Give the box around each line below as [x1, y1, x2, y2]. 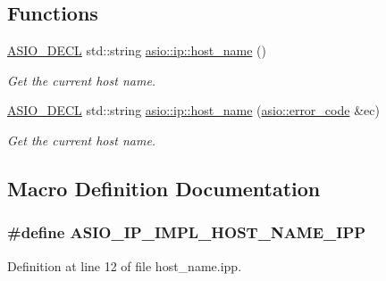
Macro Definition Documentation [7, 174, 321, 202]
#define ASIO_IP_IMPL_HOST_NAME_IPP [7, 221, 366, 244]
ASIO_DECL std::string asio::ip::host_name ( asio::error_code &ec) [7, 101, 380, 120]
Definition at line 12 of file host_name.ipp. [7, 256, 242, 275]
